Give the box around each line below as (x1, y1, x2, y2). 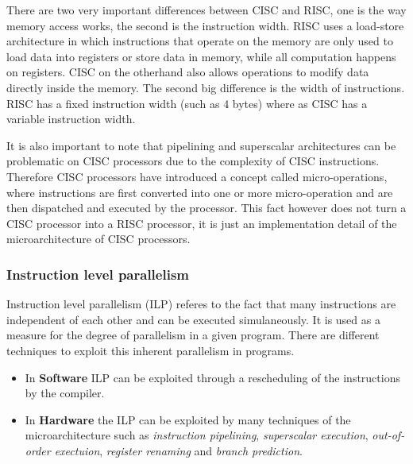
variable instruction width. (6, 110, 136, 127)
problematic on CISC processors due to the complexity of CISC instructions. (6, 153, 380, 169)
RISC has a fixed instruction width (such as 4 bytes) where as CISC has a (6, 95, 368, 111)
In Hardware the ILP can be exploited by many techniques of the (25, 411, 351, 427)
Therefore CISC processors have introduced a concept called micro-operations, (6, 168, 388, 184)
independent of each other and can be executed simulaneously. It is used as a (6, 311, 380, 327)
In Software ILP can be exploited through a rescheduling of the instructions (25, 369, 400, 385)
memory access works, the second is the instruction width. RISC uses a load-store (6, 17, 404, 33)
